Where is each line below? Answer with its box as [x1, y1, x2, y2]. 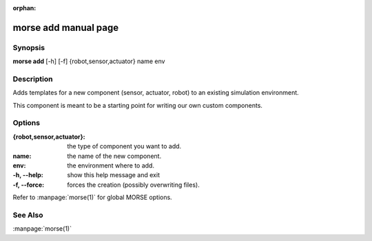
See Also [12, 210, 43, 220]
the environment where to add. [67, 161, 155, 170]
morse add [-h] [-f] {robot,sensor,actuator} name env [12, 57, 165, 65]
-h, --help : [12, 171, 44, 179]
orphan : [12, 4, 37, 12]
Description [12, 74, 53, 84]
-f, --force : [12, 181, 45, 189]
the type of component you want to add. [67, 142, 182, 150]
